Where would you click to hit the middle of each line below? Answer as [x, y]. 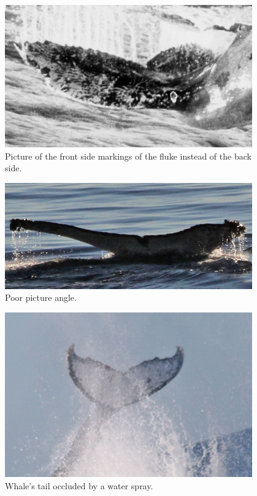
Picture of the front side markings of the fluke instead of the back [128, 156]
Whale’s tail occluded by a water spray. [79, 485]
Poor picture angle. [41, 297]
